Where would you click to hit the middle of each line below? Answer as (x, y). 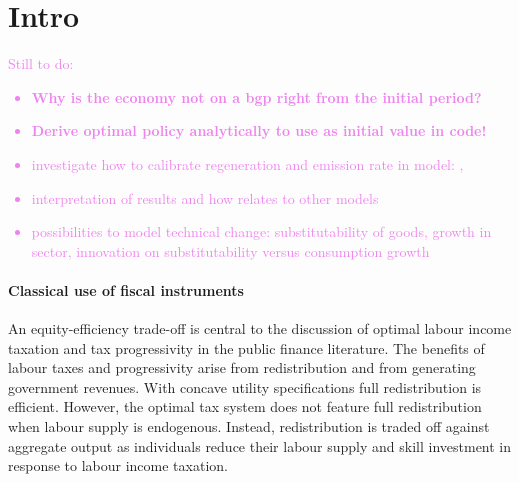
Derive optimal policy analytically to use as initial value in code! (259, 130)
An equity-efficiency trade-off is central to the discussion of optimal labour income (260, 328)
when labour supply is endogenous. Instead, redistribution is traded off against (249, 426)
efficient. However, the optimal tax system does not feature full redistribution (245, 406)
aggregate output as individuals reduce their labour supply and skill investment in (260, 445)
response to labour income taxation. (118, 465)
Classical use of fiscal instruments (126, 289)
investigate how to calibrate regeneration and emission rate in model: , (247, 163)
